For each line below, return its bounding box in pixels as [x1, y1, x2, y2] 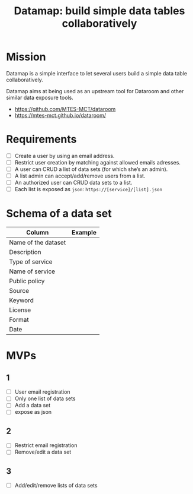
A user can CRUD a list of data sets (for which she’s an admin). [14, 166, 168, 173]
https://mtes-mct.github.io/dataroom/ [14, 112, 107, 119]
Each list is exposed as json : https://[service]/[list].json [14, 186, 163, 193]
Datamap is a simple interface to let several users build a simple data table [6, 69, 188, 77]
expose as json [14, 408, 52, 416]
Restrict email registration [14, 442, 78, 449]
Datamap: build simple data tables [14, 4, 185, 18]
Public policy [9, 277, 45, 286]
